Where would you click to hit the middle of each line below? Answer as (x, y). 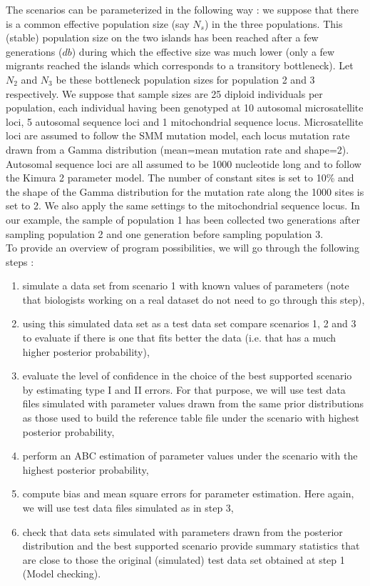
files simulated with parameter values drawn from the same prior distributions (193, 403)
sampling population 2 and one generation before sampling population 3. (165, 233)
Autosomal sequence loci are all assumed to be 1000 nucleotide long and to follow (184, 163)
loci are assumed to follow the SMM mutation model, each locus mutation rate (178, 135)
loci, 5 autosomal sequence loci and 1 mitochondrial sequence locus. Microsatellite (185, 121)
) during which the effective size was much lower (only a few (203, 51)
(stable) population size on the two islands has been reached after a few (162, 38)
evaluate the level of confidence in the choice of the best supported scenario (187, 376)
